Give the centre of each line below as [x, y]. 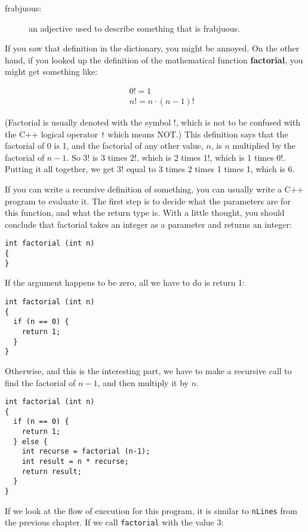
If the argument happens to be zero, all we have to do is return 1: [125, 282]
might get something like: [51, 71]
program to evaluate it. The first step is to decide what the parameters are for [148, 201]
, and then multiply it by [143, 382]
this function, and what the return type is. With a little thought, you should [145, 213]
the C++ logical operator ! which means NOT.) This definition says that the [147, 134]
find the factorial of [40, 382]
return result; [52, 471]
